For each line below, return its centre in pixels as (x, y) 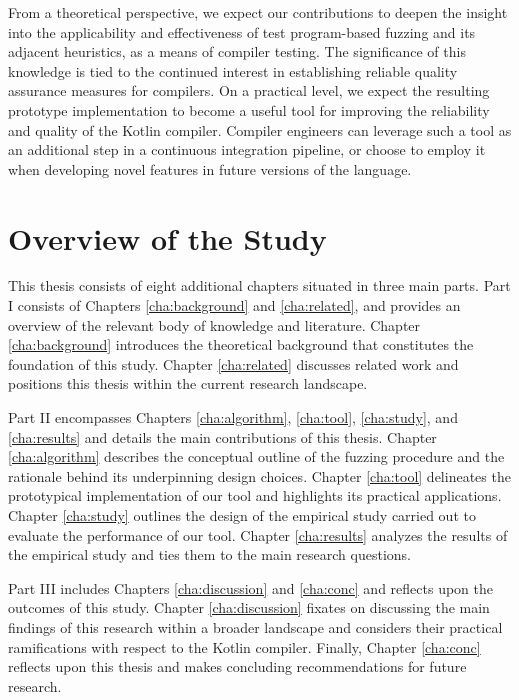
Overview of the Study (167, 237)
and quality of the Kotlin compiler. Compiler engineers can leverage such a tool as (260, 129)
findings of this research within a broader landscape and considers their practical (255, 626)
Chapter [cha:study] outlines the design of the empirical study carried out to (242, 515)
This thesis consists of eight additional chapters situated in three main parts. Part (259, 285)
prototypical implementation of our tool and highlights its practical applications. (255, 495)
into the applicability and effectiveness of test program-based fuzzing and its (242, 31)
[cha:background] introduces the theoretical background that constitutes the (241, 344)
